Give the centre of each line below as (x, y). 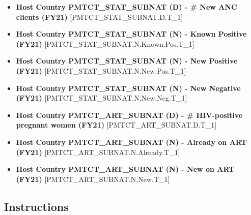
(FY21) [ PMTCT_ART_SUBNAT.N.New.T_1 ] (93, 179)
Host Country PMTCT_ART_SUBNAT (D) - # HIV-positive (129, 115)
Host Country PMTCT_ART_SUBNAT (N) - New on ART (125, 169)
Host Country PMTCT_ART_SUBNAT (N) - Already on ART (131, 142)
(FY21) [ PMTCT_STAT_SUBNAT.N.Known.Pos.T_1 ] (105, 43)
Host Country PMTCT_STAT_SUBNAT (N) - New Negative (128, 88)
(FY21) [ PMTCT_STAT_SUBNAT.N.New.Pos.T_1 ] (101, 70)
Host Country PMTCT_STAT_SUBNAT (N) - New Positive (127, 61)
